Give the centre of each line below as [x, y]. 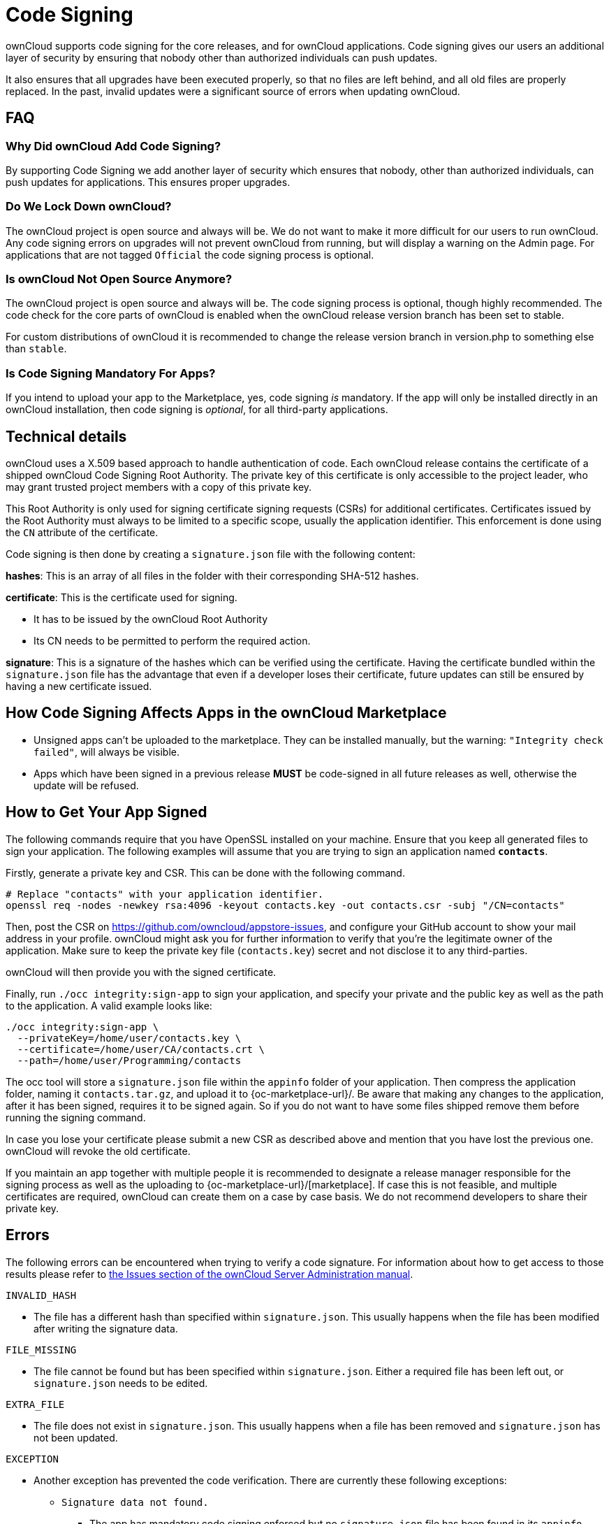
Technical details [66, 436]
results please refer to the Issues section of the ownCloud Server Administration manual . [210, 1274]
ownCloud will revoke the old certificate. [98, 1151]
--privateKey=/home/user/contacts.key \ [129, 1038]
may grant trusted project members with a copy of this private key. [159, 487]
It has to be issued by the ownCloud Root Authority [151, 619]
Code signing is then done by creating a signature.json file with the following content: [211, 554]
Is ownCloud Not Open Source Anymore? [119, 279]
